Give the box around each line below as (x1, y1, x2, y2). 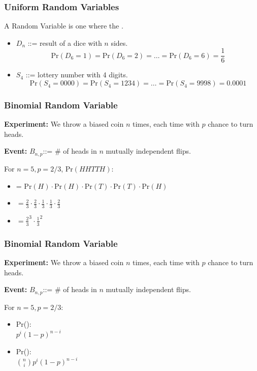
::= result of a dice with (27, 37, 102, 48)
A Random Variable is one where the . (4, 20, 123, 31)
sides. (111, 37, 128, 48)
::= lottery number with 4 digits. (25, 69, 128, 80)
